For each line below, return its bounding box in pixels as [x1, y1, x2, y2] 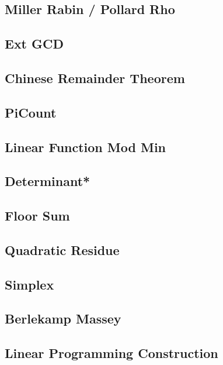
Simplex [5, 275, 54, 293]
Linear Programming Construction [5, 344, 218, 362]
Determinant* [5, 172, 90, 190]
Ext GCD [5, 35, 64, 53]
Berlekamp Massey [5, 309, 121, 328]
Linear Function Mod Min [5, 137, 166, 156]
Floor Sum [5, 206, 70, 225]
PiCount [5, 103, 57, 121]
